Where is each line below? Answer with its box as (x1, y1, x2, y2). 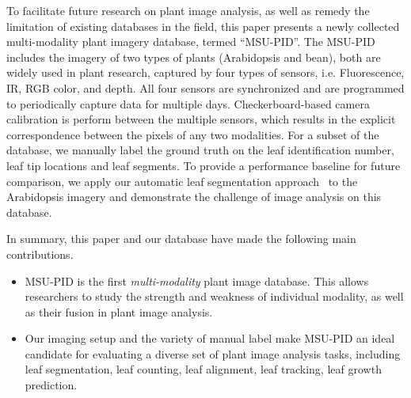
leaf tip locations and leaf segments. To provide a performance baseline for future (6, 157, 401, 173)
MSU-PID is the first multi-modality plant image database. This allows (25, 272, 369, 289)
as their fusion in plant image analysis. (25, 303, 213, 320)
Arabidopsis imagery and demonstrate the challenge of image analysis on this (6, 188, 382, 205)
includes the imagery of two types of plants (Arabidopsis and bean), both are (6, 48, 381, 65)
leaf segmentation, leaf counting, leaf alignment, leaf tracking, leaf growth (25, 361, 382, 377)
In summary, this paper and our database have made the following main (6, 230, 356, 247)
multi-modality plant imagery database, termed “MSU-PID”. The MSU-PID (6, 33, 375, 50)
